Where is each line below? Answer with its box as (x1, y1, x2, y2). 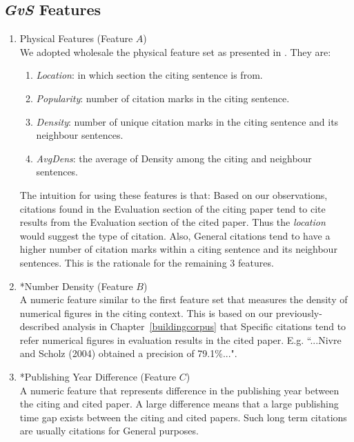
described (19, 319, 60, 334)
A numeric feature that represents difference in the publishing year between (19, 383, 340, 397)
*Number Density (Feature (19, 278, 133, 293)
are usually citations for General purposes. (19, 423, 199, 438)
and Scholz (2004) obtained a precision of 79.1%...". (19, 346, 237, 361)
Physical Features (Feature (19, 31, 133, 46)
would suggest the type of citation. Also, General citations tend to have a (19, 228, 331, 242)
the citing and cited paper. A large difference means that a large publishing (19, 396, 339, 411)
